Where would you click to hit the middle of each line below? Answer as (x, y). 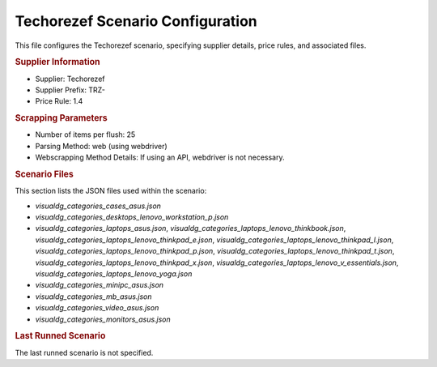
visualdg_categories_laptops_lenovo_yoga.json (114, 273)
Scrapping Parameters (62, 118)
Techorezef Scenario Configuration (136, 21)
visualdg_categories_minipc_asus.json (100, 285)
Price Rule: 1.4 (59, 101)
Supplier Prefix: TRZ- (70, 90)
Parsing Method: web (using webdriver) (101, 146)
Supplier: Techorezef (70, 79)
